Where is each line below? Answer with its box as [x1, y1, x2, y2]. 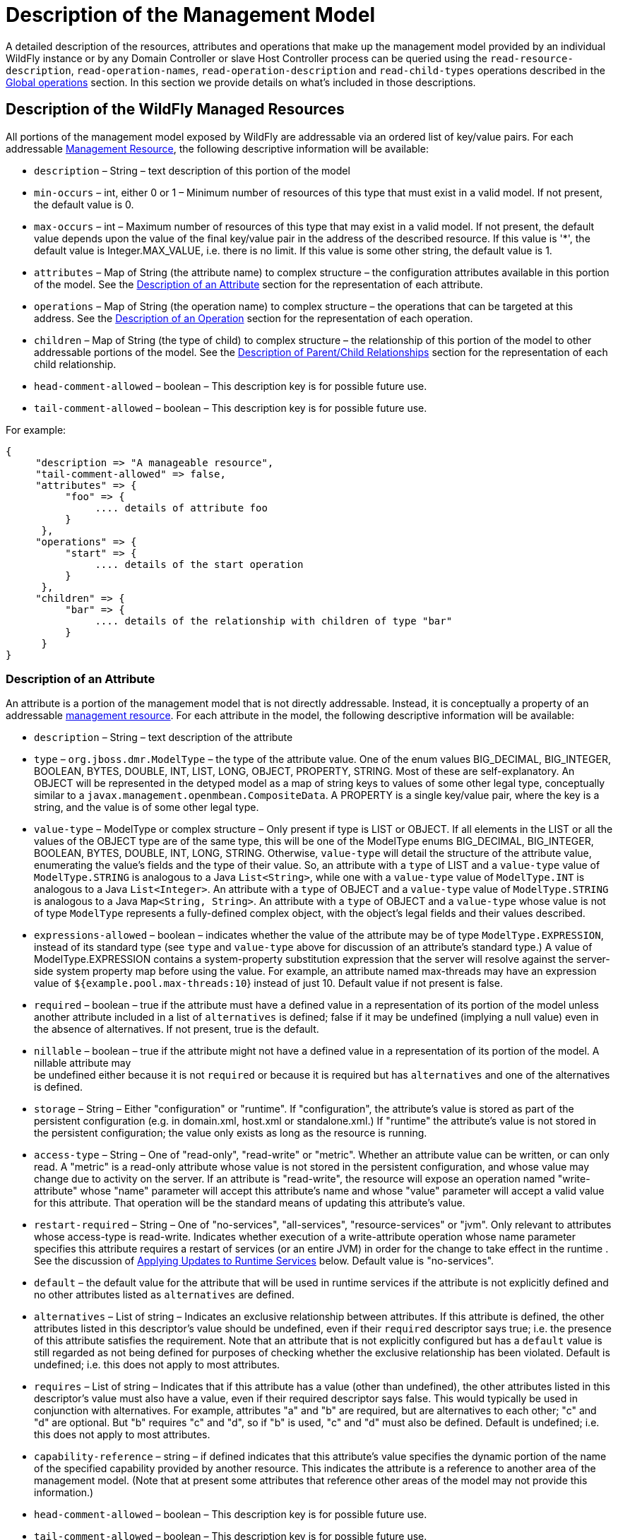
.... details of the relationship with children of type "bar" [95, 615, 453, 627]
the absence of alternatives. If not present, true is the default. [34, 1023, 319, 1036]
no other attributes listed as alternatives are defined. [34, 1289, 295, 1301]
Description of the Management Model [6, 3, 376, 27]
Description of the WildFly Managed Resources [6, 100, 345, 119]
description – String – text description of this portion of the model [34, 164, 350, 177]
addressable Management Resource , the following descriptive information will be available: [6, 142, 429, 155]
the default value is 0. [34, 198, 134, 211]
